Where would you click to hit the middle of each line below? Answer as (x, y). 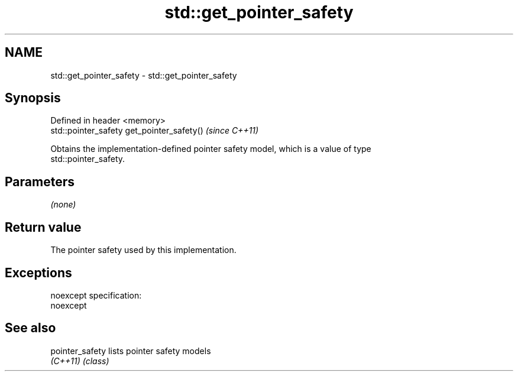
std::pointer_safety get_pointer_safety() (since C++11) (155, 131)
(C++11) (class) (80, 361)
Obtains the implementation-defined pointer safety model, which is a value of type (211, 149)
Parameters (40, 181)
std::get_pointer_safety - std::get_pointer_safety (144, 75)
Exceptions (38, 273)
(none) (63, 205)
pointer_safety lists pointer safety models (131, 351)
